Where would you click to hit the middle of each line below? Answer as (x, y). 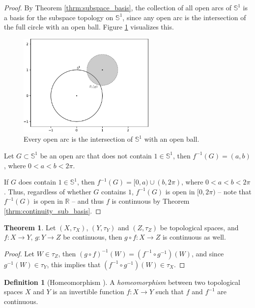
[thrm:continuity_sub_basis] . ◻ (53, 210)
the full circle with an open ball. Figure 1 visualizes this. (89, 27)
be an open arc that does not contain (96, 155)
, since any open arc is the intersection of (184, 17)
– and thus (88, 201)
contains (114, 191)
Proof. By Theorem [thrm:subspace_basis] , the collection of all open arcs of (118, 7)
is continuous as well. (194, 237)
